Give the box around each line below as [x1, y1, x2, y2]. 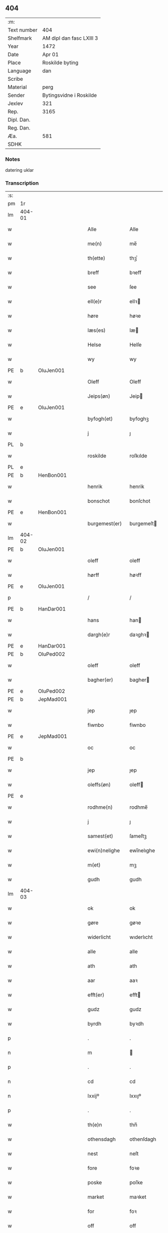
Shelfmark [7, 35, 32, 42]
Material [7, 83, 27, 90]
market [87, 1193, 104, 1200]
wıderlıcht [129, 934, 153, 941]
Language [7, 67, 31, 74]
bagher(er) [87, 676, 113, 683]
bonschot [87, 498, 110, 505]
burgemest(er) [87, 520, 122, 527]
